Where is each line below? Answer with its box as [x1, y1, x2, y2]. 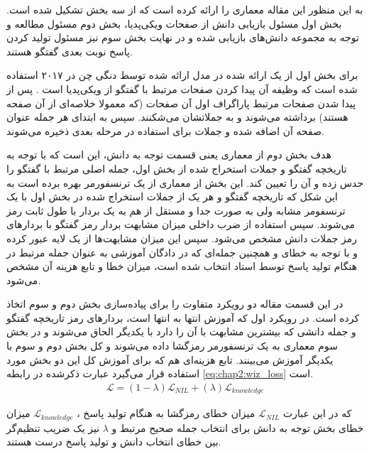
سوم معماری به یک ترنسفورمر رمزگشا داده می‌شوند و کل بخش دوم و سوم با [6, 338, 338, 353]
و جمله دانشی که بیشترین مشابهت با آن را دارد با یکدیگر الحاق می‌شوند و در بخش [6, 324, 356, 339]
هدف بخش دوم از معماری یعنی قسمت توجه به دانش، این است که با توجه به [6, 147, 332, 162]
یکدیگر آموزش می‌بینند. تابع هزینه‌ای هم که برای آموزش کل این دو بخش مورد [6, 352, 334, 367]
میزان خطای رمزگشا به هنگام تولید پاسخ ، [77, 406, 255, 421]
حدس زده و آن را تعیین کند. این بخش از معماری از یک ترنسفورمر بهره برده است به [6, 175, 364, 190]
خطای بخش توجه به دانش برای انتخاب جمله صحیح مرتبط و [111, 420, 364, 435]
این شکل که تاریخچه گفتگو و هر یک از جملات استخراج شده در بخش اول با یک [6, 189, 338, 204]
